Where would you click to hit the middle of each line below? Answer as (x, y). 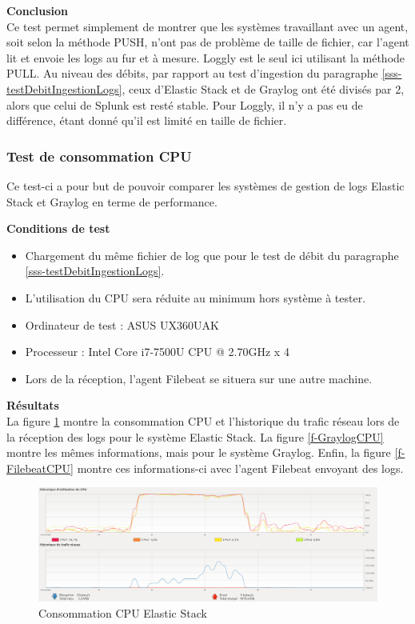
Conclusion (38, 10)
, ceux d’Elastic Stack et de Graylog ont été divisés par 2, (263, 88)
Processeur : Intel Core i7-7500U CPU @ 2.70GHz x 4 (157, 352)
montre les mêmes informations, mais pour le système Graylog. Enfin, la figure (199, 452)
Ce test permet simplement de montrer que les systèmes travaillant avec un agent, (207, 26)
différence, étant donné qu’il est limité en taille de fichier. (147, 120)
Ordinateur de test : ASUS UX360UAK (122, 324)
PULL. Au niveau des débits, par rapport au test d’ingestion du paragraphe (192, 73)
